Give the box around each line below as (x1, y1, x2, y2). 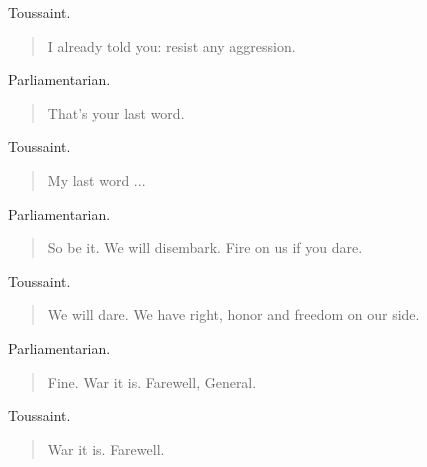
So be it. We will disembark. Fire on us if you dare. (47, 237, 363, 258)
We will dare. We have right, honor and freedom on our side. (47, 304, 420, 325)
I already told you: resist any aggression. (47, 35, 296, 56)
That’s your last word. (47, 102, 185, 123)
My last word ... (47, 169, 146, 190)
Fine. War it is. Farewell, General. (47, 371, 257, 392)
